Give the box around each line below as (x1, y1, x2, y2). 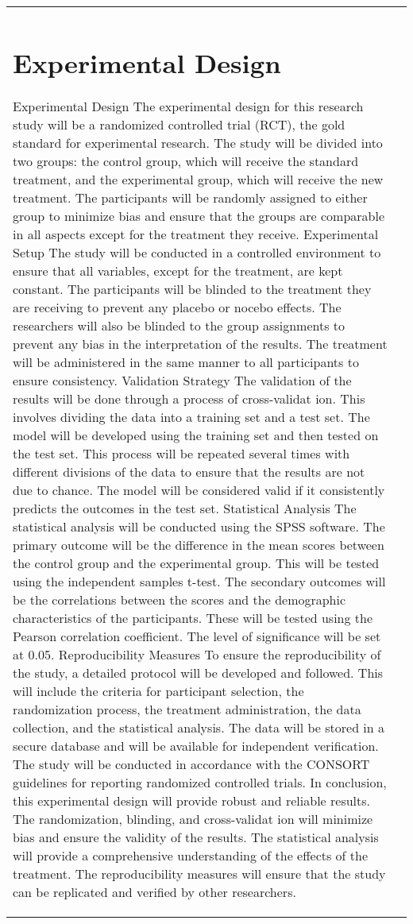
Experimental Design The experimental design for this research (13, 97, 364, 116)
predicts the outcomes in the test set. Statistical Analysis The (13, 499, 357, 518)
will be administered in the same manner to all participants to (13, 353, 359, 372)
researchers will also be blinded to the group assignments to (13, 316, 345, 335)
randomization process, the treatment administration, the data (13, 700, 361, 719)
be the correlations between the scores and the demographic (13, 590, 346, 609)
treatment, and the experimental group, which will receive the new (13, 170, 384, 189)
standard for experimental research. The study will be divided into (13, 133, 383, 153)
